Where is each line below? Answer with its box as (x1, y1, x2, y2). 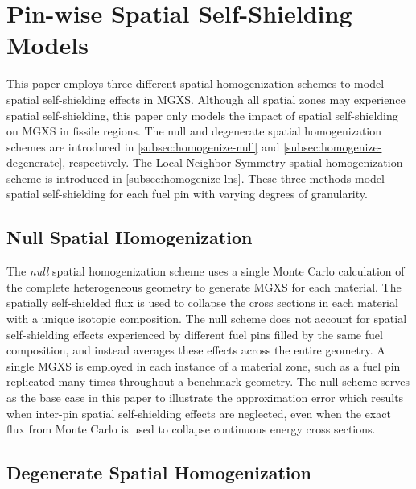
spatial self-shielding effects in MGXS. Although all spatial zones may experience (6, 90, 406, 107)
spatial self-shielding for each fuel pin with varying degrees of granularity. (6, 185, 368, 202)
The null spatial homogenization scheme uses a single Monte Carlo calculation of (6, 263, 405, 280)
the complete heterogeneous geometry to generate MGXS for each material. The (6, 278, 402, 295)
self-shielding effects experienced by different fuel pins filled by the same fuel (6, 325, 383, 342)
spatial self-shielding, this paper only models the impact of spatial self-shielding (6, 106, 398, 123)
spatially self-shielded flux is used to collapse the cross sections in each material (6, 294, 398, 311)
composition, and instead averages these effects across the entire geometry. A (6, 342, 385, 358)
